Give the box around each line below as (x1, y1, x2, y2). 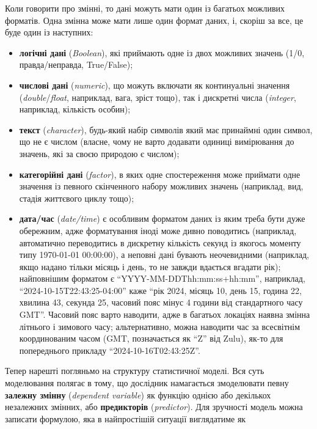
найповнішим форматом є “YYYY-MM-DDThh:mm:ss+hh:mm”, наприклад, (19, 272, 305, 285)
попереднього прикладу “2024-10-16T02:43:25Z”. (19, 343, 200, 356)
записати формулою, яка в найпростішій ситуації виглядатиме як (5, 412, 246, 425)
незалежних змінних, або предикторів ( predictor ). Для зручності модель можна (5, 400, 303, 413)
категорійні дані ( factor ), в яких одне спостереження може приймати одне (19, 167, 301, 180)
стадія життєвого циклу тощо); (19, 191, 134, 204)
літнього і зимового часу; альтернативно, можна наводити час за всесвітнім (19, 320, 301, 332)
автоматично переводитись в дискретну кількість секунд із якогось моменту (19, 236, 301, 249)
